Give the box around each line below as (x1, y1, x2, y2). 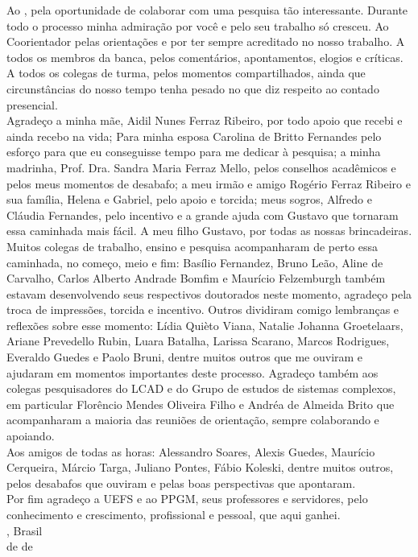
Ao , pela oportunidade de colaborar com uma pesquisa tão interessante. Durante (6, 2, 408, 18)
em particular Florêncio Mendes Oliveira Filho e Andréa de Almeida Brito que (6, 395, 395, 412)
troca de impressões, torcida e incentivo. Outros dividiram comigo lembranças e (6, 301, 399, 318)
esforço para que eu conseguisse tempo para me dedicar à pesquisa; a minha (6, 143, 381, 160)
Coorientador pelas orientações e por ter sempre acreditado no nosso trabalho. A (6, 33, 405, 50)
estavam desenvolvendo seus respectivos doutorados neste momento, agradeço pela (6, 285, 412, 302)
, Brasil (6, 522, 43, 538)
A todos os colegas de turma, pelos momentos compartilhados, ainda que (6, 64, 366, 81)
